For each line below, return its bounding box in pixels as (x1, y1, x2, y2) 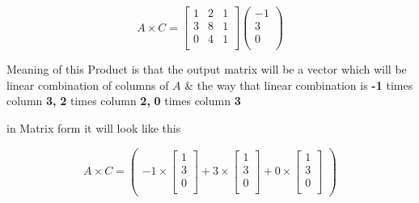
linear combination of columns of (6, 76, 169, 93)
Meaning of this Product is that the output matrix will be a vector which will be (6, 61, 407, 78)
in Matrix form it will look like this (6, 119, 181, 136)
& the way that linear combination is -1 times (184, 76, 413, 93)
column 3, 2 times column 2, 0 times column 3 (6, 92, 241, 109)
